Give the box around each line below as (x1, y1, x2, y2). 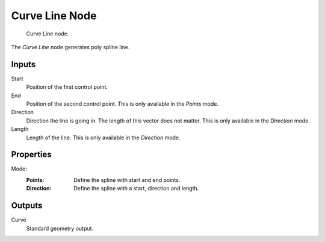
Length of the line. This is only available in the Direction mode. (26, 134, 181, 141)
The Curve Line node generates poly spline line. (11, 43, 130, 50)
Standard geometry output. (26, 225, 93, 232)
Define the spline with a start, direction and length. (73, 185, 199, 192)
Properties (11, 150, 52, 160)
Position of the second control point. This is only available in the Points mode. (26, 100, 219, 107)
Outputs (11, 201, 43, 211)
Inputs (11, 59, 36, 69)
